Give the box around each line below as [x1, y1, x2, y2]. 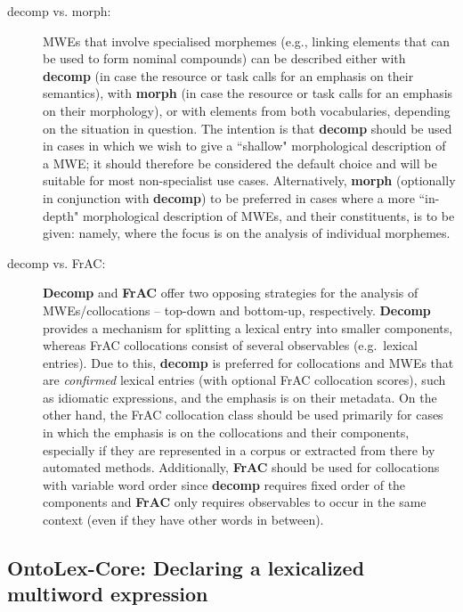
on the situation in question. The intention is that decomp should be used [43, 118, 452, 137]
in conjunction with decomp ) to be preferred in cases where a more [43, 188, 415, 207]
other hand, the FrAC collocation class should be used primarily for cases [43, 405, 443, 424]
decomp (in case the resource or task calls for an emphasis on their [43, 66, 414, 85]
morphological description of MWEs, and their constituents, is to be [82, 206, 455, 224]
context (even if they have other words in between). [43, 510, 324, 529]
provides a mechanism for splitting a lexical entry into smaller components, [43, 318, 453, 337]
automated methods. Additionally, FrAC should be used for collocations [43, 458, 440, 477]
